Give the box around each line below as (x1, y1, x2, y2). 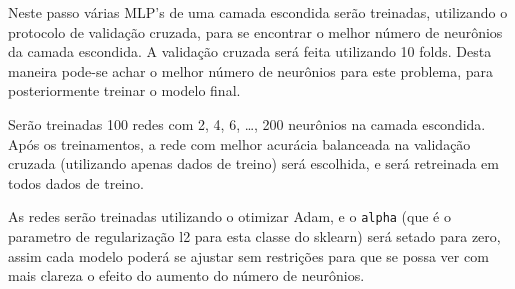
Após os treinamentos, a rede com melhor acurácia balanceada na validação (8, 133, 471, 154)
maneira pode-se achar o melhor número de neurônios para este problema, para (8, 60, 494, 81)
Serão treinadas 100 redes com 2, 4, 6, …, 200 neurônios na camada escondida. (8, 113, 486, 134)
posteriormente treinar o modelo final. (8, 80, 241, 101)
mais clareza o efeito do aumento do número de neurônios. (8, 265, 365, 286)
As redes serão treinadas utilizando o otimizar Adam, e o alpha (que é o (8, 206, 451, 227)
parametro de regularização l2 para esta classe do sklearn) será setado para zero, (8, 226, 501, 246)
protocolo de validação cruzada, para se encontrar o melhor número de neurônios (8, 21, 503, 42)
